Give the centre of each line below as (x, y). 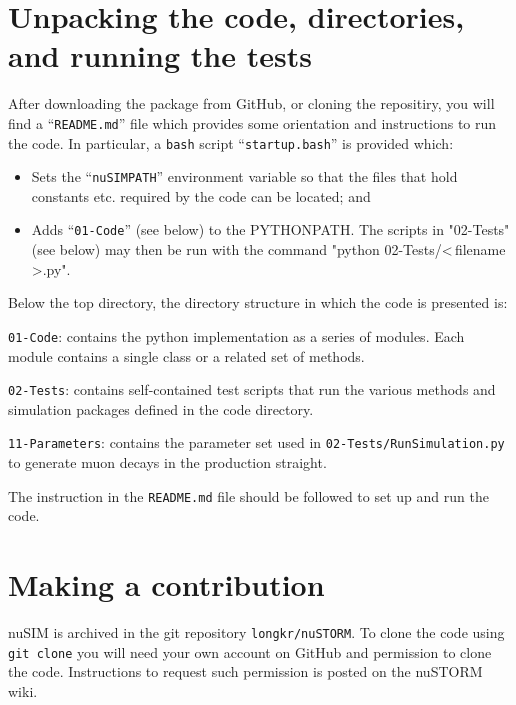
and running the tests (160, 55)
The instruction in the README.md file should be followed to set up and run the (248, 495)
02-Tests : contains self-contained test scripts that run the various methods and (252, 389)
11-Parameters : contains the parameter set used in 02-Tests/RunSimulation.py (256, 442)
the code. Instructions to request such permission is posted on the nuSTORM (245, 671)
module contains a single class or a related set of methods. (186, 355)
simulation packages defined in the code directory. (161, 408)
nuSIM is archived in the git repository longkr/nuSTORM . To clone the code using (256, 632)
